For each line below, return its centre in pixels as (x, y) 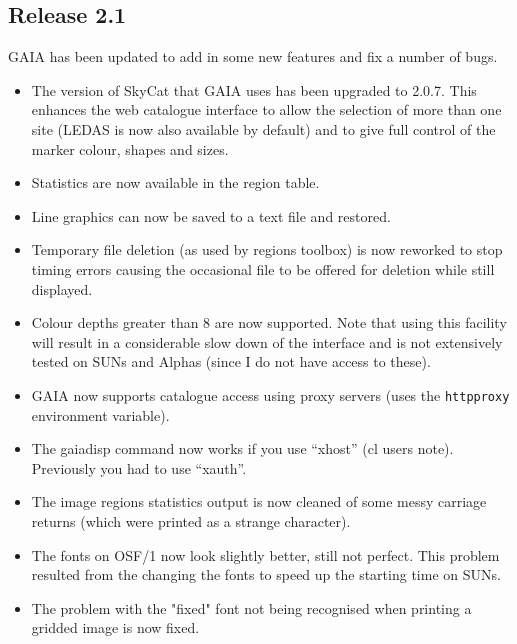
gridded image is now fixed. (115, 627)
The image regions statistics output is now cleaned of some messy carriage (259, 501)
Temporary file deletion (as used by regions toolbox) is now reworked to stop (267, 249)
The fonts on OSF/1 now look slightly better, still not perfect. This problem (265, 554)
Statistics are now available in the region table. (175, 182)
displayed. (62, 288)
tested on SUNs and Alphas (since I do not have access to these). (231, 361)
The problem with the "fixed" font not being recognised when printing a (251, 607)
